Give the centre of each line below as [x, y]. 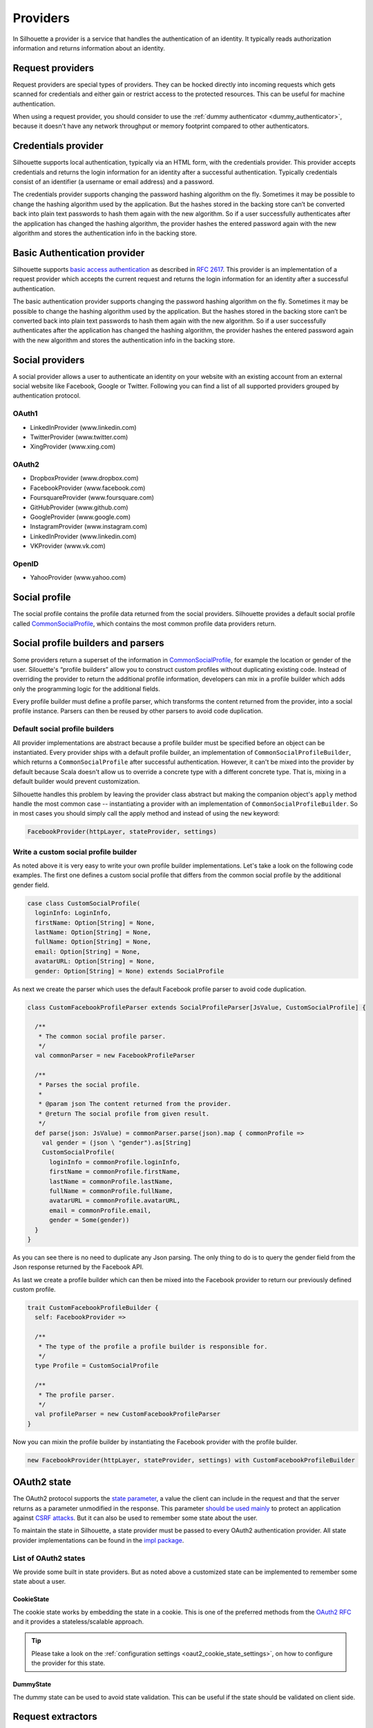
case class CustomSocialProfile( [84, 903]
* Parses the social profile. [89, 1084]
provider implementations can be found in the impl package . [98, 1540]
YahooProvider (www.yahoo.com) [78, 578]
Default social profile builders [64, 729]
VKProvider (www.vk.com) [68, 546]
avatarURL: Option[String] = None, [95, 961]
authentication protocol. [47, 396]
